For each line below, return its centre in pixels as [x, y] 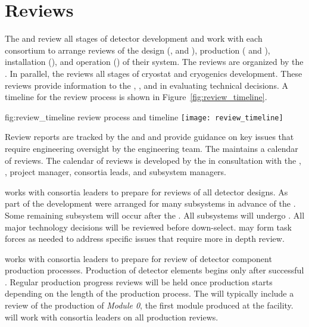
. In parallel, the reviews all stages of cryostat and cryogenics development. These [154, 73]
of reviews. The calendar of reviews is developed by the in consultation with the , [153, 160]
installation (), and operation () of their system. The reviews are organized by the [154, 62]
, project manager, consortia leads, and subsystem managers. [116, 172]
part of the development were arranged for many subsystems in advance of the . [150, 203]
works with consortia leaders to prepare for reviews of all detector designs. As [146, 191]
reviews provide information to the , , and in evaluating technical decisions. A [146, 85]
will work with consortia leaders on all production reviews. [112, 317]
